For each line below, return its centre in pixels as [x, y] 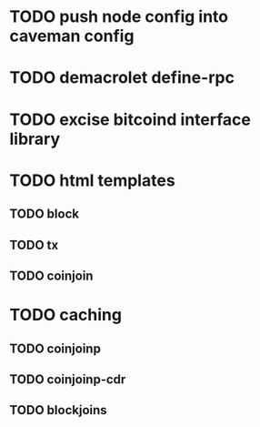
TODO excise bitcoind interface [130, 119]
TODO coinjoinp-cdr [68, 379]
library [35, 139]
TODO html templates [92, 180]
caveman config [72, 36]
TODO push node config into [119, 17]
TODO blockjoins [58, 410]
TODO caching [66, 315]
